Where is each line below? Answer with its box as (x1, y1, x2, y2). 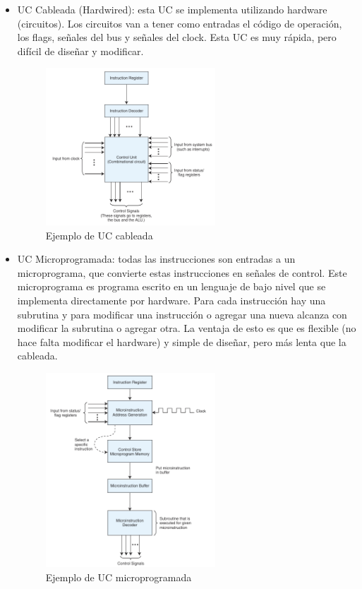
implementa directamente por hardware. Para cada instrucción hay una (17, 292, 326, 307)
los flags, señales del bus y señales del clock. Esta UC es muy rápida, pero (17, 30, 337, 44)
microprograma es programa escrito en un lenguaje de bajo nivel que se (17, 279, 326, 294)
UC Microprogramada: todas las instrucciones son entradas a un (17, 251, 296, 266)
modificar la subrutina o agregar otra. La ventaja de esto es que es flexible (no (17, 321, 356, 335)
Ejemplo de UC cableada (45, 227, 153, 242)
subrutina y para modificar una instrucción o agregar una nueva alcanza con (17, 307, 347, 321)
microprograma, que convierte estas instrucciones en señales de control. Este (17, 265, 347, 280)
